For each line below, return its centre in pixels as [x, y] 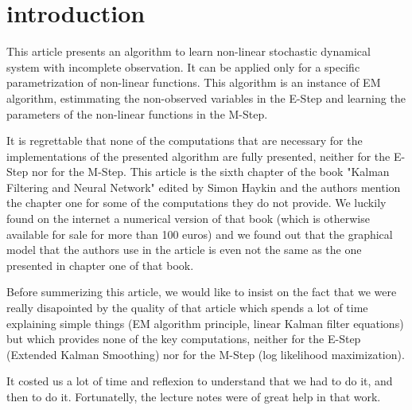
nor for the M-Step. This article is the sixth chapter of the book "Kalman [210, 172]
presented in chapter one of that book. [100, 265]
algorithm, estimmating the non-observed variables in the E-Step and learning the [206, 98]
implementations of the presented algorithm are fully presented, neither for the [198, 156]
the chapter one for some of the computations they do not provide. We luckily [196, 203]
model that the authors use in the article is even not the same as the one [184, 250]
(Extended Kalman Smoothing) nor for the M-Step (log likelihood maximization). [206, 354]
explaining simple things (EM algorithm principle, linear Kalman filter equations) [205, 323]
